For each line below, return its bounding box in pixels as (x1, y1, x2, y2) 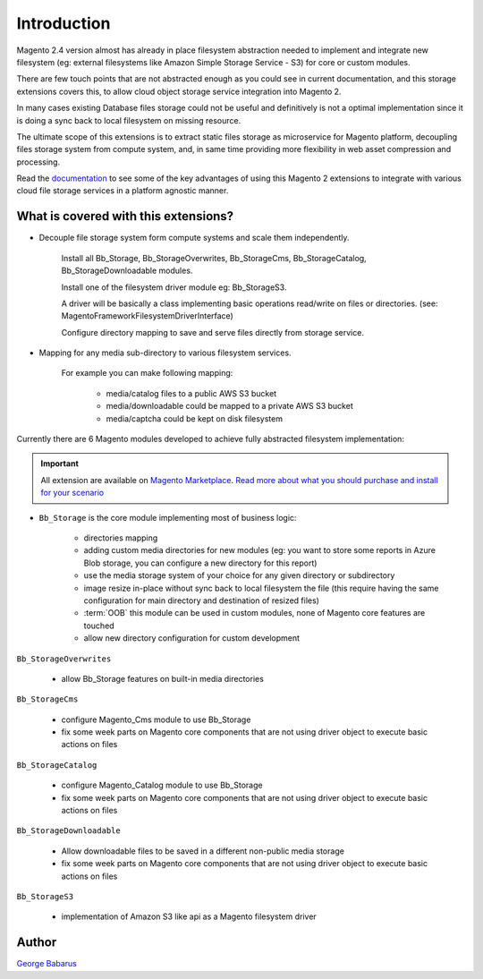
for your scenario (40, 488, 105, 498)
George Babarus (16, 958, 78, 969)
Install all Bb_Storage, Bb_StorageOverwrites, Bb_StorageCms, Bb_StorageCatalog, (61, 252, 367, 263)
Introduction (16, 13, 111, 33)
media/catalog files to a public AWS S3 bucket (106, 387, 277, 398)
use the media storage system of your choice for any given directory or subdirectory (83, 570, 395, 581)
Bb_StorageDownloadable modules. (61, 265, 193, 277)
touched (83, 620, 115, 631)
